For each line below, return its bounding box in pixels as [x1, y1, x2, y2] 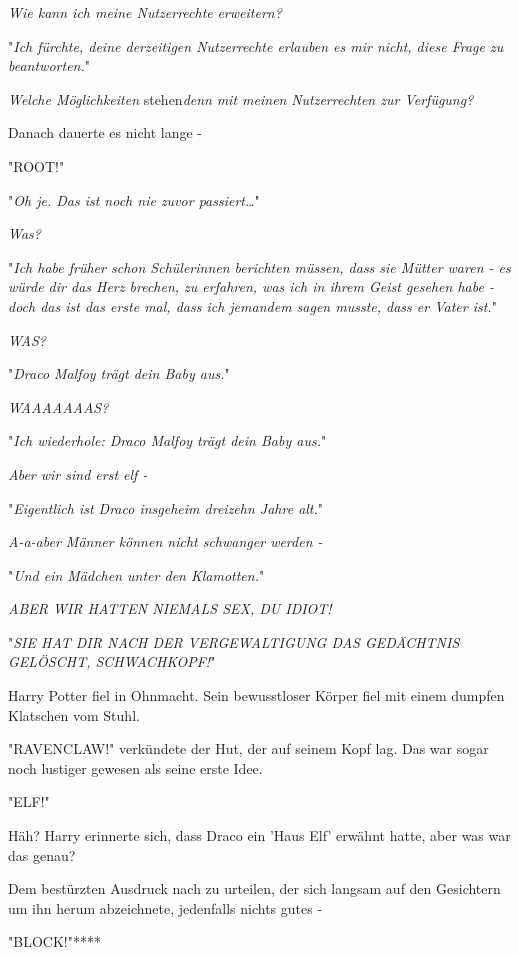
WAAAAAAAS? [8, 396, 109, 417]
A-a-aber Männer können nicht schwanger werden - [8, 531, 323, 552]
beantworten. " [8, 55, 90, 76]
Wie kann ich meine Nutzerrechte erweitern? [8, 2, 282, 22]
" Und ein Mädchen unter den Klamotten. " [8, 564, 265, 585]
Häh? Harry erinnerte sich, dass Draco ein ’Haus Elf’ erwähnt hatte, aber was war [8, 825, 511, 846]
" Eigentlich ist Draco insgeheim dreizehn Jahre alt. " [8, 497, 324, 518]
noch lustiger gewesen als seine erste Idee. [8, 757, 263, 778]
